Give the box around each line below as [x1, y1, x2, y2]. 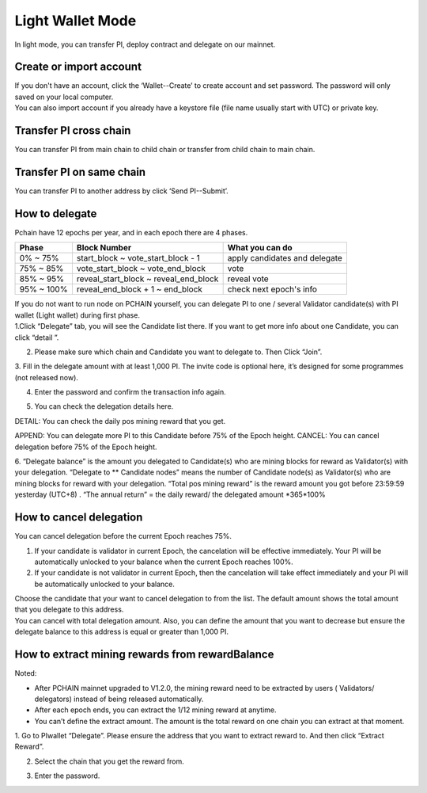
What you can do [227, 242, 293, 254]
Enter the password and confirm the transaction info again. [34, 387, 227, 397]
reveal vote [227, 273, 269, 284]
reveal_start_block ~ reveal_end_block [76, 273, 219, 284]
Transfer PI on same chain [14, 165, 146, 178]
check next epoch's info [227, 284, 318, 295]
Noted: [14, 669, 37, 678]
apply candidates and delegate [227, 253, 343, 264]
